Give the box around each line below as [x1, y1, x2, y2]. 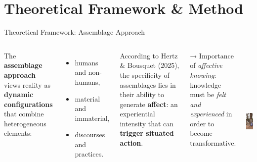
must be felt [190, 89, 226, 100]
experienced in [190, 108, 232, 119]
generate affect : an [120, 99, 178, 109]
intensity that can [120, 118, 174, 128]
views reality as [4, 79, 50, 90]
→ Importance [190, 50, 234, 60]
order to [190, 118, 214, 128]
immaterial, [75, 112, 110, 123]
